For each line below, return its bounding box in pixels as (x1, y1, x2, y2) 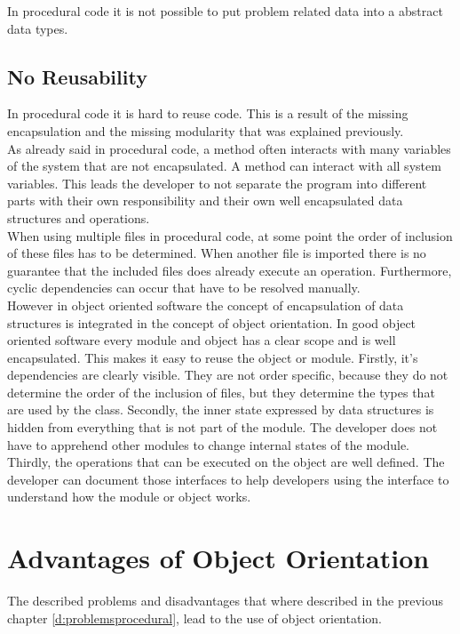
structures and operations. (7, 208, 150, 227)
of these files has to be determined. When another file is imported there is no (7, 244, 426, 262)
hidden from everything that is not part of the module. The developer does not (7, 418, 438, 437)
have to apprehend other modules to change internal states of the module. (7, 435, 410, 453)
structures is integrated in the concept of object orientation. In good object (7, 313, 416, 332)
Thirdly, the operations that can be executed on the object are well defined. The (7, 453, 445, 471)
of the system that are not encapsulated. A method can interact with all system (7, 156, 441, 175)
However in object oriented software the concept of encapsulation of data (7, 295, 404, 314)
